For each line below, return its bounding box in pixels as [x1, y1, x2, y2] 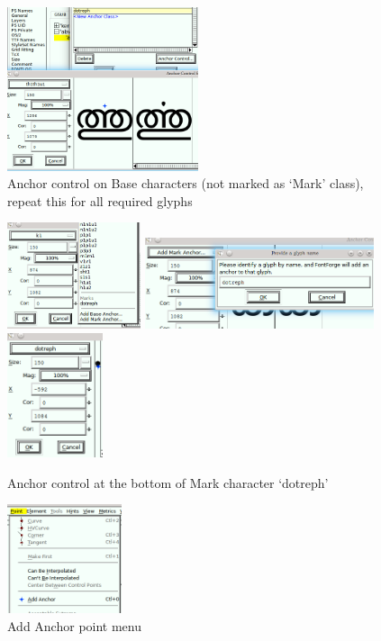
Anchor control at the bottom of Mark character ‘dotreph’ [7, 473, 329, 492]
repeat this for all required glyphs [7, 191, 193, 210]
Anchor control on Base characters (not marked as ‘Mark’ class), [7, 174, 364, 193]
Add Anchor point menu [7, 616, 142, 635]
